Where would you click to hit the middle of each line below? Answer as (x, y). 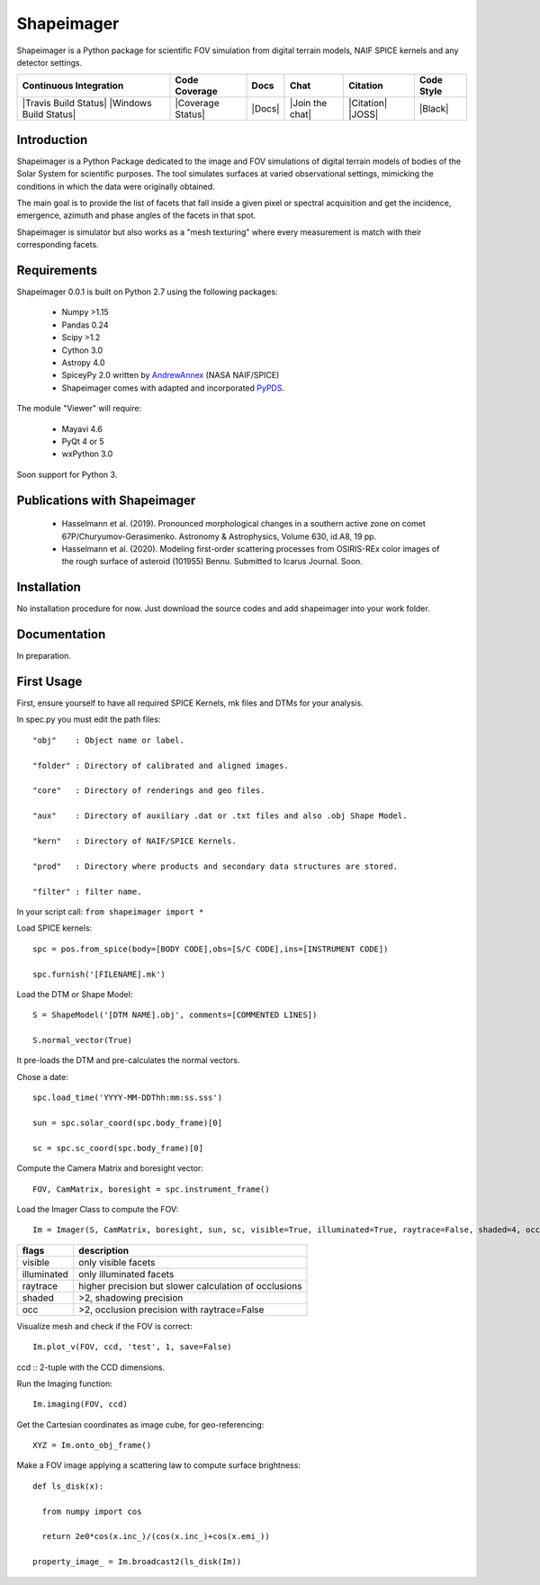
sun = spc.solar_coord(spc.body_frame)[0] (128, 1123)
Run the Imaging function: (64, 1383)
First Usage (49, 681)
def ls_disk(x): (68, 1486)
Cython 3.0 (82, 350)
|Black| (434, 109)
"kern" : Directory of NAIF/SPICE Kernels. (135, 841)
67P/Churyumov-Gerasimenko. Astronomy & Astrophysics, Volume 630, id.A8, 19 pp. (219, 536)
